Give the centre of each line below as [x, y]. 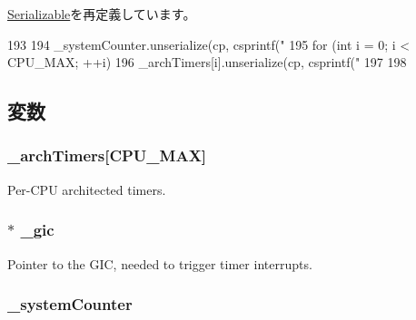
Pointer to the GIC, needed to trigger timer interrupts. [160, 263]
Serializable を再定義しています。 [102, 14]
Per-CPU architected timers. [87, 189]
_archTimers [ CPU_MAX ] [107, 155]
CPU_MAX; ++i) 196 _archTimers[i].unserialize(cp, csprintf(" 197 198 [207, 62]
